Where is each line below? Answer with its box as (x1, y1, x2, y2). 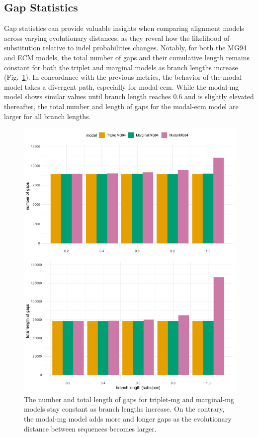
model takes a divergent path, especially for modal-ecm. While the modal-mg (4, 81, 239, 92)
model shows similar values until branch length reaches (4, 91, 171, 102)
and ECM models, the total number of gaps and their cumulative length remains (4, 52, 250, 62)
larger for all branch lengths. (4, 111, 91, 121)
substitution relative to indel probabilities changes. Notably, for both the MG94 (4, 42, 247, 53)
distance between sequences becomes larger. (24, 423, 157, 434)
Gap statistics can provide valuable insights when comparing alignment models (4, 23, 244, 33)
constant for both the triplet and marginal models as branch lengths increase (4, 62, 238, 72)
